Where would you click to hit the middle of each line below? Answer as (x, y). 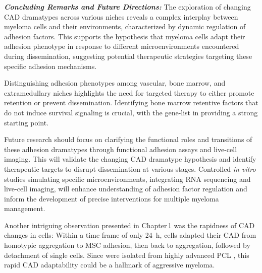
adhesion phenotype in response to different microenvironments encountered (122, 46)
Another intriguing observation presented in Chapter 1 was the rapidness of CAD (129, 225)
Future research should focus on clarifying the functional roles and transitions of (128, 139)
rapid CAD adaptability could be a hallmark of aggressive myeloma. (110, 265)
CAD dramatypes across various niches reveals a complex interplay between (121, 16)
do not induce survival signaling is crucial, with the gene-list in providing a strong (131, 112)
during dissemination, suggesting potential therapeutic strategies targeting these (128, 56)
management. (25, 208)
